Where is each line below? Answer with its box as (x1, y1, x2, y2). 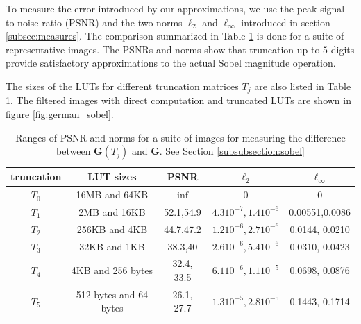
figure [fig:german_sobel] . (6, 107, 114, 121)
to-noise (6, 15, 39, 29)
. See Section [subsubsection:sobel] (159, 144, 305, 158)
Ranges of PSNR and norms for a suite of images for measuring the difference (15, 130, 346, 144)
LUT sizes (87, 169, 137, 184)
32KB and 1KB (79, 239, 145, 253)
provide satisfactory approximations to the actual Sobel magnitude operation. (6, 56, 336, 70)
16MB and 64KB (76, 187, 149, 202)
